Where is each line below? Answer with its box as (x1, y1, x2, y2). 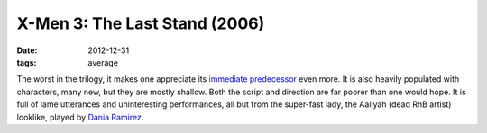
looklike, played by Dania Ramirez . (16, 111, 144, 122)
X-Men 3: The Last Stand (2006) (16, 13, 265, 33)
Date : (16, 45, 38, 56)
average (87, 57, 119, 67)
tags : (16, 57, 37, 67)
